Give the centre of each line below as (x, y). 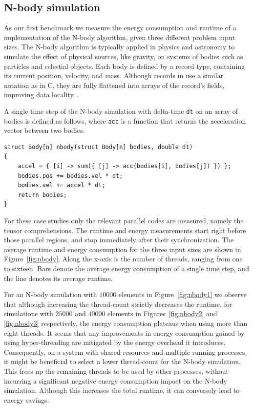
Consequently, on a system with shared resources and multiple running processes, (126, 352)
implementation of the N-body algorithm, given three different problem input (120, 37)
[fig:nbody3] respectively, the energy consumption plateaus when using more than (126, 323)
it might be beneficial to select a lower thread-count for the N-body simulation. (122, 361)
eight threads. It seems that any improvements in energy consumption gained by (124, 333)
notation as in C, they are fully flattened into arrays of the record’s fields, (114, 85)
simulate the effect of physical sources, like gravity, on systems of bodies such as (124, 56)
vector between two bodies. (44, 130)
